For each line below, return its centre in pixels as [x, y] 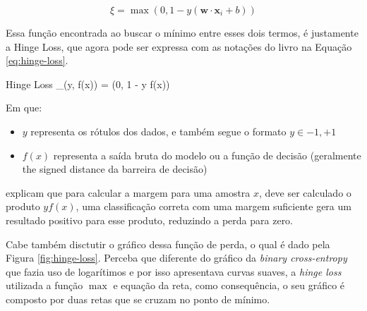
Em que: [24, 108]
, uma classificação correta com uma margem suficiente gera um [213, 206]
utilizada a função [44, 285]
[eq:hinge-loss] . [37, 60]
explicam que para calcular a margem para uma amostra [128, 192]
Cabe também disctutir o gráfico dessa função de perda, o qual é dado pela [168, 244]
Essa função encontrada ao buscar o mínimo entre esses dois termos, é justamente [182, 32]
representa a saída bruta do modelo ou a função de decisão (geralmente [207, 155]
